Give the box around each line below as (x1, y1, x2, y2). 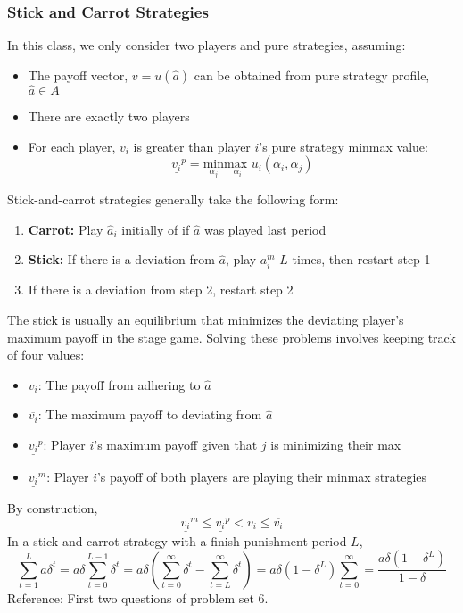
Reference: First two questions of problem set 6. (7, 588, 269, 607)
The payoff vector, (28, 65, 128, 84)
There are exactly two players (28, 107, 190, 126)
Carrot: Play (28, 220, 103, 238)
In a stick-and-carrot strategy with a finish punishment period (7, 531, 347, 550)
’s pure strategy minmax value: (259, 137, 428, 155)
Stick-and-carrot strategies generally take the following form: (7, 190, 339, 209)
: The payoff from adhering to (37, 375, 201, 393)
